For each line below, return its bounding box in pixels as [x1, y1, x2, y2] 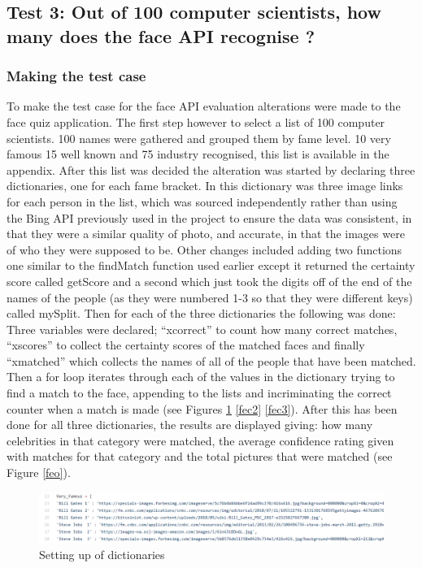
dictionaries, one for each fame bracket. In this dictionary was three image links [7, 177, 403, 194]
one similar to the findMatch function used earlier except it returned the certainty [7, 257, 415, 274]
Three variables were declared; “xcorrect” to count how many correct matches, [7, 320, 398, 337]
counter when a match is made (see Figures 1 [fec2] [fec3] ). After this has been [7, 400, 398, 417]
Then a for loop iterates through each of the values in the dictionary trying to [7, 368, 395, 385]
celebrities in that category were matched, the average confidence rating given [7, 431, 394, 449]
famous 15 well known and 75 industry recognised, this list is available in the [7, 145, 389, 163]
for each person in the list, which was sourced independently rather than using [7, 193, 398, 210]
